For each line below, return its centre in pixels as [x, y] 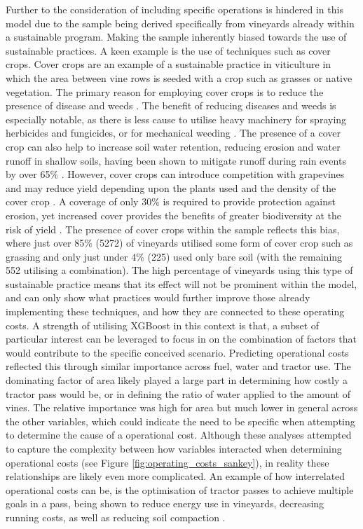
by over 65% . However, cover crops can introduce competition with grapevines [175, 174]
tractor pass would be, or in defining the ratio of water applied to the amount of [178, 393]
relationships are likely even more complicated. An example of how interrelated [176, 476]
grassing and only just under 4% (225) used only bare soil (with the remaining [174, 256]
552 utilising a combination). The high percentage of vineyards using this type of [179, 270]
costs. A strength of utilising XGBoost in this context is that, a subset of [163, 325]
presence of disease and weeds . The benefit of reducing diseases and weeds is [171, 105]
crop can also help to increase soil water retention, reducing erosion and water [173, 146]
